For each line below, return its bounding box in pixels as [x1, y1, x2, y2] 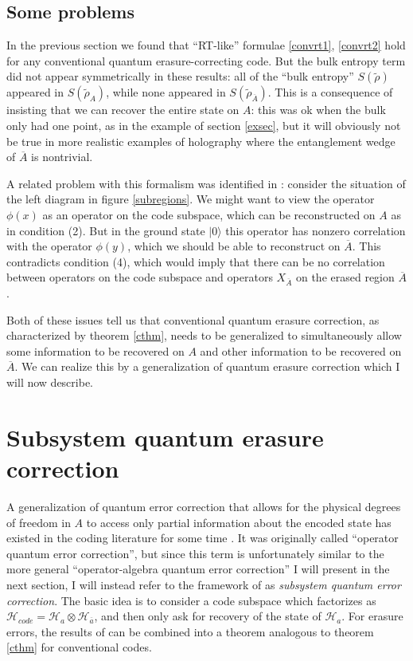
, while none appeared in [106, 84, 226, 100]
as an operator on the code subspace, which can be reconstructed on [42, 206, 376, 222]
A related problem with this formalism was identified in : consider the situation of [6, 175, 406, 191]
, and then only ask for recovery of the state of [94, 608, 321, 624]
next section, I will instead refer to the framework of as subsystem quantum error [6, 576, 401, 592]
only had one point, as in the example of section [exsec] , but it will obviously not [6, 116, 401, 133]
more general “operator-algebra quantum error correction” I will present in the [6, 561, 390, 577]
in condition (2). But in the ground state [6, 222, 205, 238]
